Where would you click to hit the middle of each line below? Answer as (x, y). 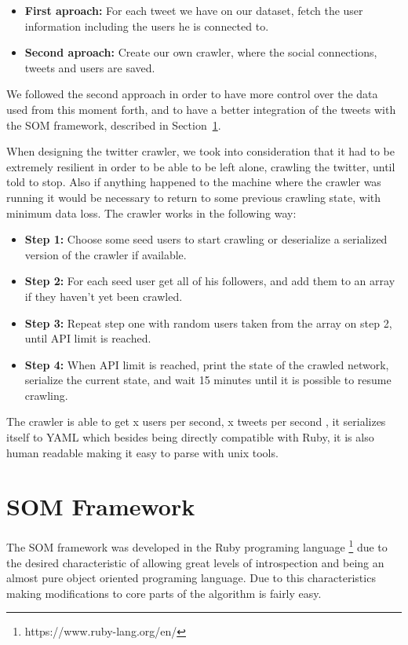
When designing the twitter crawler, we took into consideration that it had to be (200, 151)
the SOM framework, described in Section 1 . (114, 125)
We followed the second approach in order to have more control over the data (192, 94)
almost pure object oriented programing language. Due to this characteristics (191, 578)
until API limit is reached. (88, 338)
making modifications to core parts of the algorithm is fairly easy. (164, 593)
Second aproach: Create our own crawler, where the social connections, (201, 52)
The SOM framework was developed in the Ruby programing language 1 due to (197, 546)
